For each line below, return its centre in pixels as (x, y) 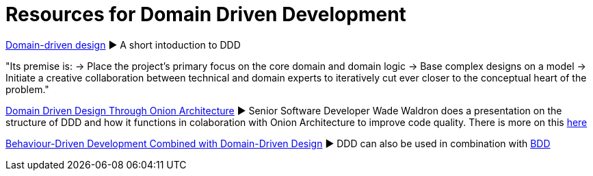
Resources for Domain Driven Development (206, 14)
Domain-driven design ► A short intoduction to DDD (123, 45)
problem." (27, 89)
